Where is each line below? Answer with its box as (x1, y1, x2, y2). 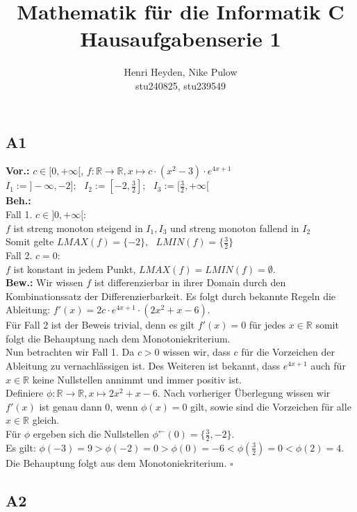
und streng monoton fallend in (169, 220, 299, 235)
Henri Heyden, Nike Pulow (124, 65, 238, 79)
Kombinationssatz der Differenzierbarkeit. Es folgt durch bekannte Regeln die (6, 288, 336, 303)
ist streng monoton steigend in (13, 220, 143, 235)
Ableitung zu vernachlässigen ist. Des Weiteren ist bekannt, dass (6, 358, 281, 373)
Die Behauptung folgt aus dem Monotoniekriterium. (6, 455, 227, 470)
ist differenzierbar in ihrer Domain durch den (94, 275, 286, 290)
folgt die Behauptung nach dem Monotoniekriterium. (6, 331, 231, 345)
